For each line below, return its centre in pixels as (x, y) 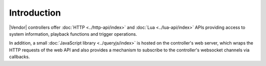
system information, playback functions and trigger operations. (73, 34)
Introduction (35, 13)
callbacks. (19, 57)
